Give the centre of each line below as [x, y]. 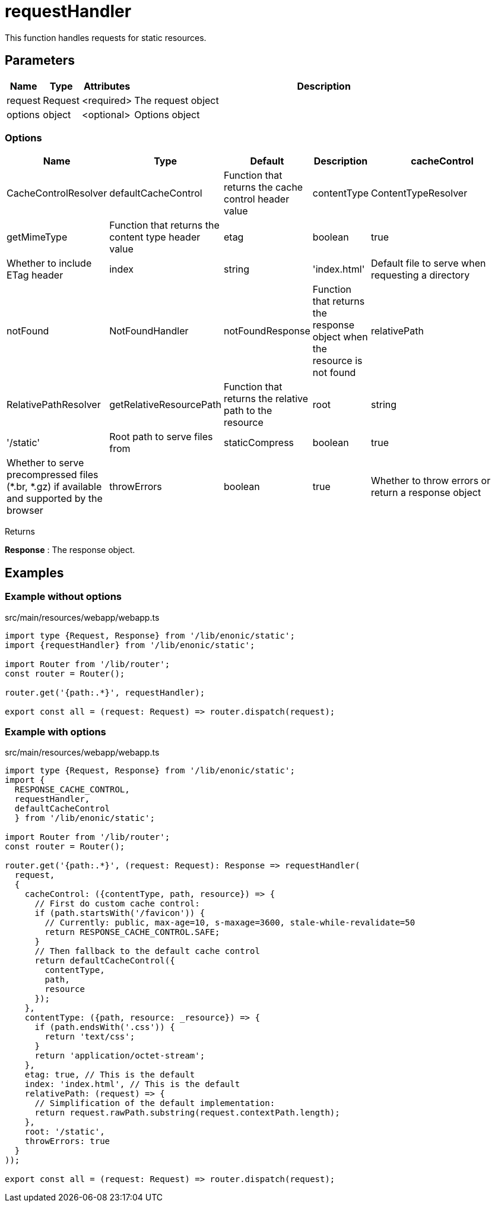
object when [340, 337]
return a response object [426, 493]
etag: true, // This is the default [110, 1075]
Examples [34, 573]
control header [256, 199]
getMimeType [37, 237]
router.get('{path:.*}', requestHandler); [105, 692]
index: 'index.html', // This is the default [132, 1084]
